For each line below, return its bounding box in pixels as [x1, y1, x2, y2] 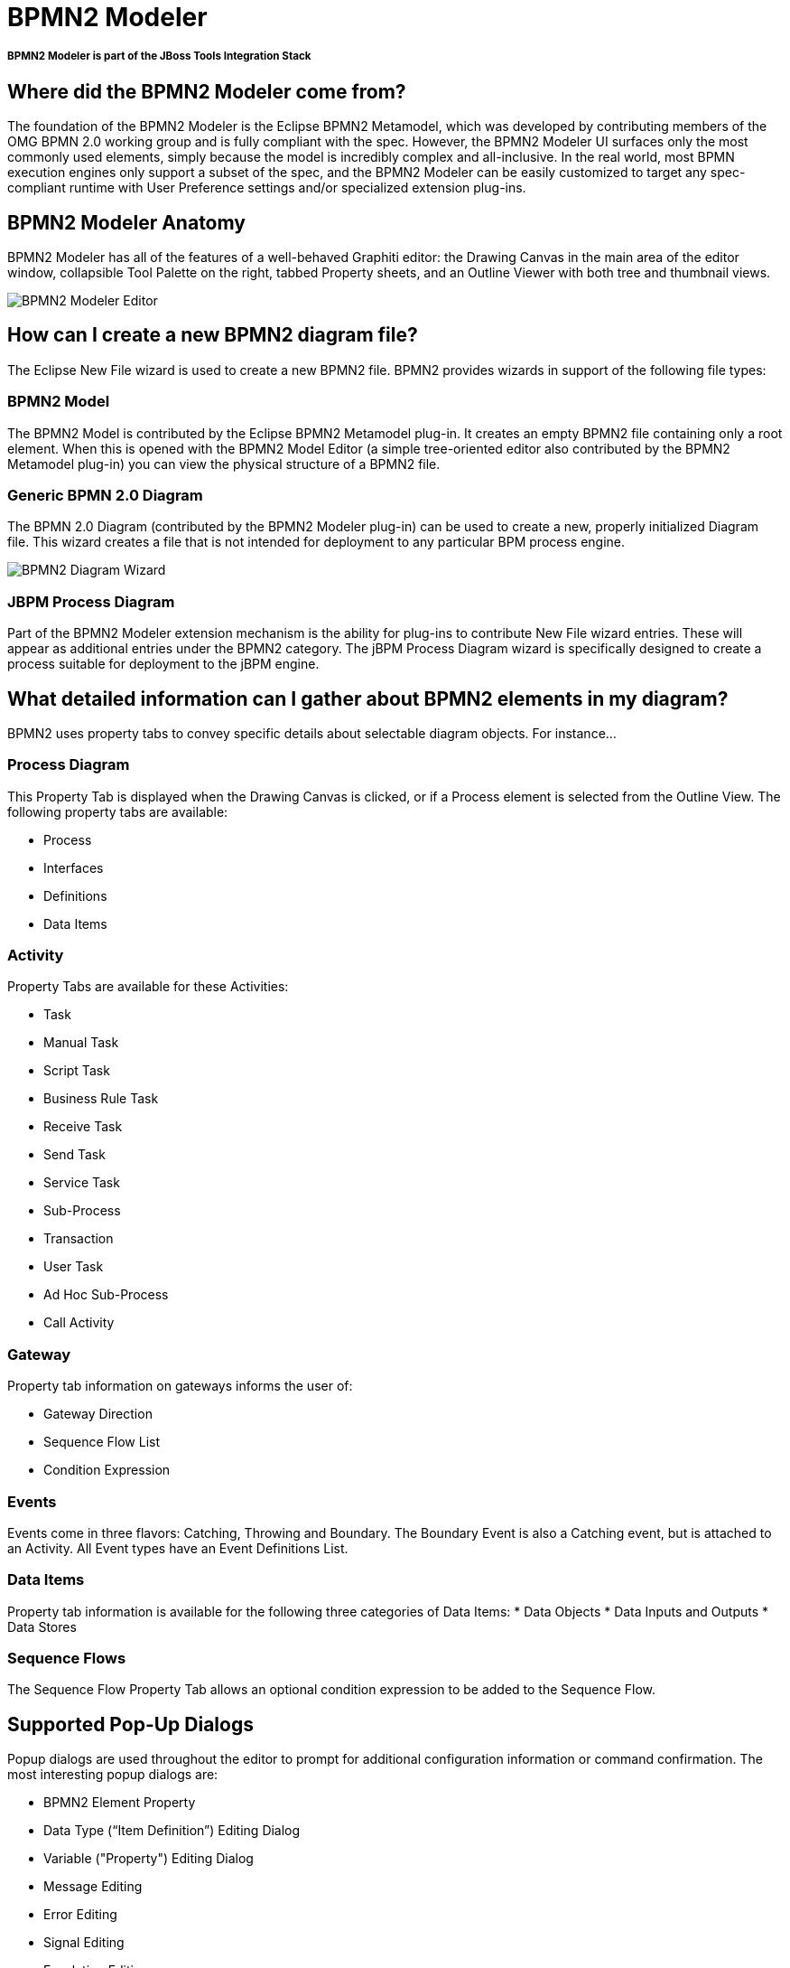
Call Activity [43, 1315, 115, 1331]
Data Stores [7, 1618, 77, 1635]
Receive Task [43, 1119, 123, 1135]
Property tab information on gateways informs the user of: [7, 1378, 353, 1394]
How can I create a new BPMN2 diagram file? [7, 323, 418, 347]
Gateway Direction [43, 1406, 153, 1422]
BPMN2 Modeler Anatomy [7, 211, 246, 234]
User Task [43, 1259, 104, 1275]
